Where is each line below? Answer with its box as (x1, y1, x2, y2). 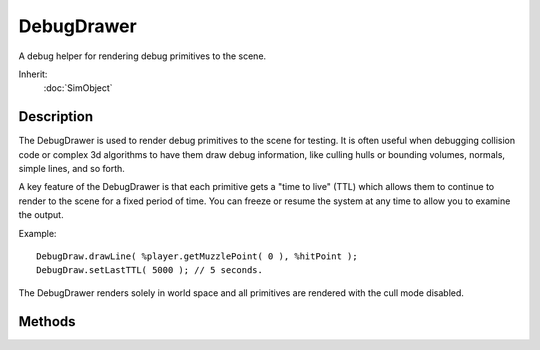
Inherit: (18, 68, 48, 80)
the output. (18, 209, 64, 221)
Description (18, 108, 94, 125)
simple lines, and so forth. (18, 163, 125, 175)
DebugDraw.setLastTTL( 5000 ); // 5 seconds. (36, 265, 264, 276)
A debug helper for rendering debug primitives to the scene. (18, 50, 267, 62)
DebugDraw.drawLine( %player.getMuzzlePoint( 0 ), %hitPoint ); (36, 250, 359, 262)
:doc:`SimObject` (43, 82, 114, 94)
